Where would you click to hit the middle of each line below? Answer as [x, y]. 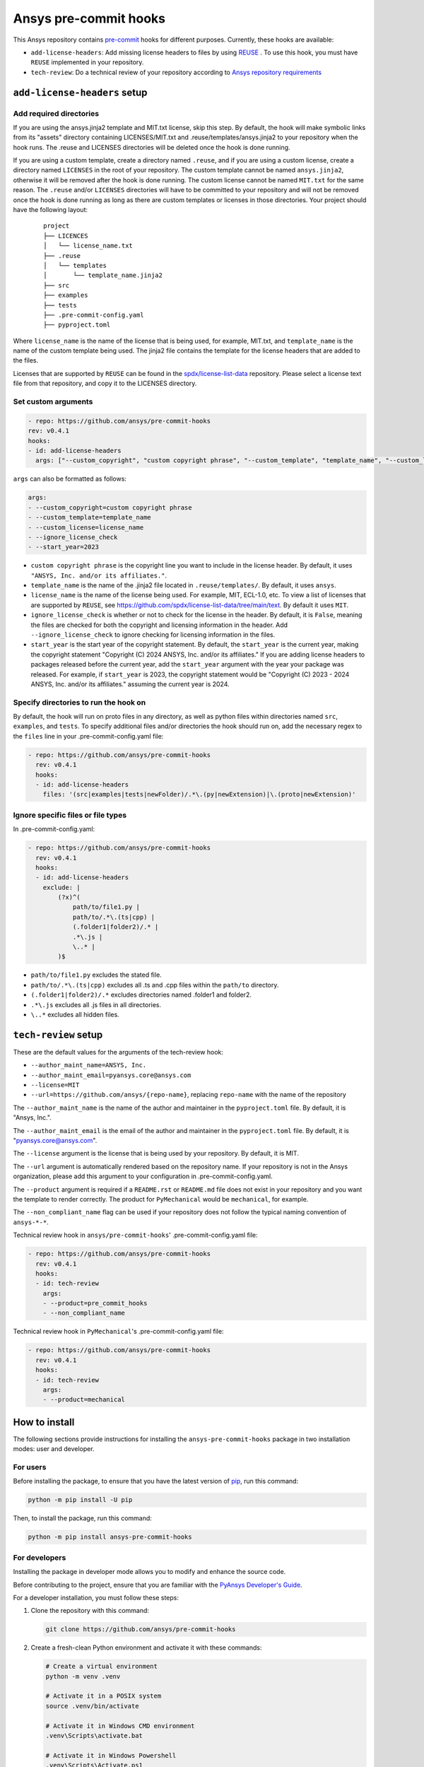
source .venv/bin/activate [92, 1706]
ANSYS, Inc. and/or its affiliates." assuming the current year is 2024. [130, 684]
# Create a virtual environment [102, 1667]
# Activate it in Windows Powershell [111, 1755]
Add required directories [56, 113]
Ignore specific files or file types [70, 815]
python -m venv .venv [83, 1676]
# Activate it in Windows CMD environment [120, 1726]
